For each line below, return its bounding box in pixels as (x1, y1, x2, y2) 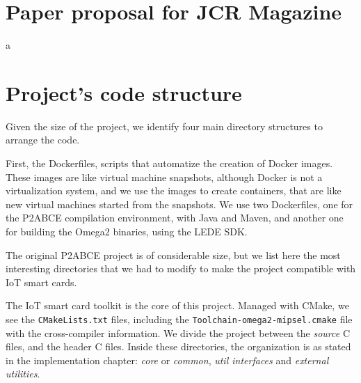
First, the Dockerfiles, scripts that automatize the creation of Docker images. (6, 156, 333, 171)
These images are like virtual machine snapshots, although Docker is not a (6, 169, 323, 184)
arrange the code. (6, 132, 80, 147)
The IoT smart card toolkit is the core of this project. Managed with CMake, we (6, 298, 349, 313)
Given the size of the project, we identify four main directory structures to (6, 118, 323, 133)
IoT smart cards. (6, 274, 77, 289)
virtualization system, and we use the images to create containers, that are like (6, 183, 342, 198)
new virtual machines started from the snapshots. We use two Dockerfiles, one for (6, 196, 353, 211)
